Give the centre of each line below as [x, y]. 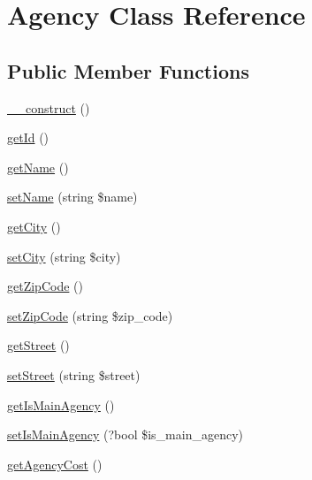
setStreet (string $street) [74, 374]
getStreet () [38, 345]
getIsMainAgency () [61, 404]
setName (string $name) [72, 197]
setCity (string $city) [64, 256]
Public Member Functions [128, 70]
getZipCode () [45, 286]
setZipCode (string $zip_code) [90, 315]
